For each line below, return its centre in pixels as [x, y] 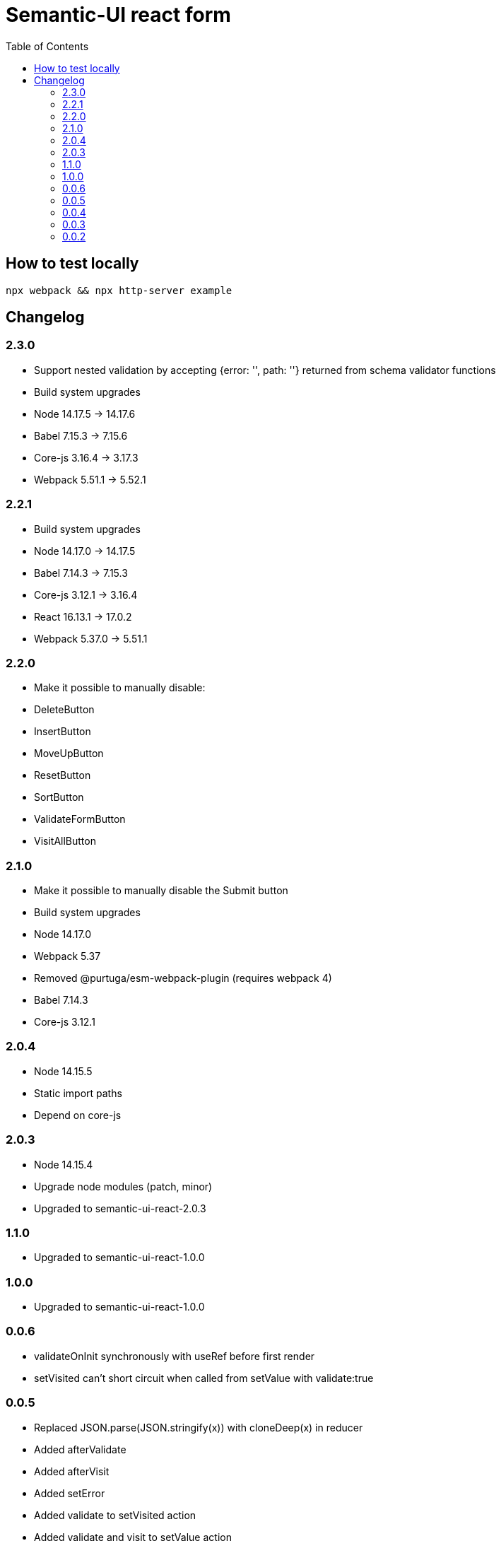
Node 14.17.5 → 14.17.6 [85, 414]
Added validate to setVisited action [115, 1515]
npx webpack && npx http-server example [119, 290]
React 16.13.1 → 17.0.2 [83, 616]
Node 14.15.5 [63, 1071]
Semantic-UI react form [118, 15]
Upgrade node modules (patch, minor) [123, 1186]
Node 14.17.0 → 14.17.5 [85, 551]
